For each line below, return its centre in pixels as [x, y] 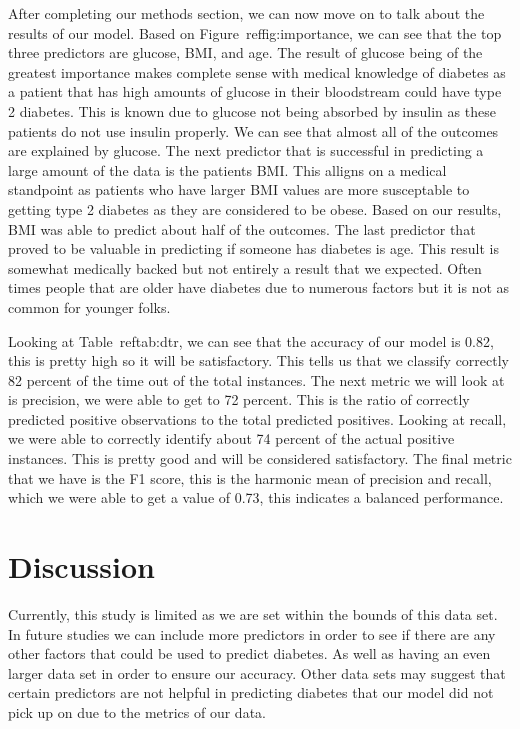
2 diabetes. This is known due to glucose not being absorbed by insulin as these [252, 110]
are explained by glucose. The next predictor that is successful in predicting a [246, 150]
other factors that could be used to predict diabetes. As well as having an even [249, 653]
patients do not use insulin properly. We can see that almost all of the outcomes [253, 130]
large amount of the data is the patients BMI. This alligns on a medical [227, 169]
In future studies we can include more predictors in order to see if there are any [252, 633]
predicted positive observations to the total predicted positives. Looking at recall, [257, 418]
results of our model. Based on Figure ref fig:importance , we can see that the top [255, 32]
